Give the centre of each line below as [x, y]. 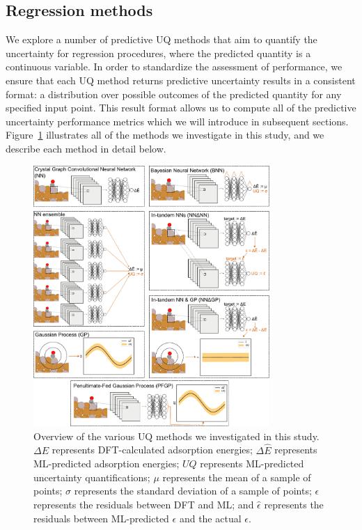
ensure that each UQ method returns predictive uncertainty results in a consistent [181, 80]
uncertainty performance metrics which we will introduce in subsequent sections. [177, 121]
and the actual [210, 518]
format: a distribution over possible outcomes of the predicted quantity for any [174, 94]
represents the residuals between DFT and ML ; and [144, 504]
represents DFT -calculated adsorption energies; [152, 450]
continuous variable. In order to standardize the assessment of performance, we [174, 67]
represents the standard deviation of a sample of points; [193, 491]
